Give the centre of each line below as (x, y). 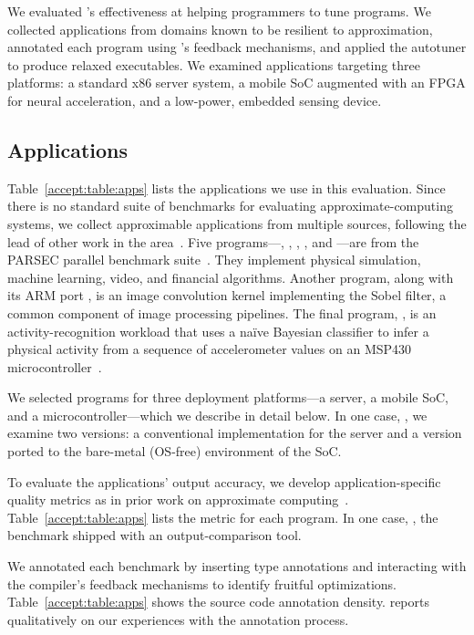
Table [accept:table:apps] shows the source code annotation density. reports (218, 602)
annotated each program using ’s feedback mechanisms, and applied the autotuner (237, 47)
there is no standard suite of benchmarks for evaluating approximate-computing (230, 206)
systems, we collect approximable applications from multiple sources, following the (237, 223)
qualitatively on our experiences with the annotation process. (178, 619)
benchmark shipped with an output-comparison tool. (155, 535)
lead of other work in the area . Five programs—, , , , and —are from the (213, 241)
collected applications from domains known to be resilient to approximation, (220, 29)
